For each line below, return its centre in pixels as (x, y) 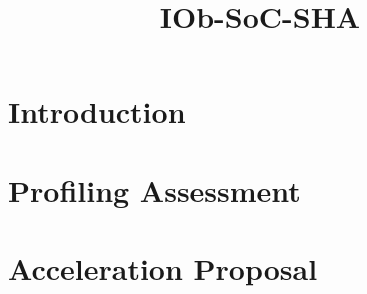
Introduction (97, 111)
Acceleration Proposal (163, 268)
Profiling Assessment (154, 189)
